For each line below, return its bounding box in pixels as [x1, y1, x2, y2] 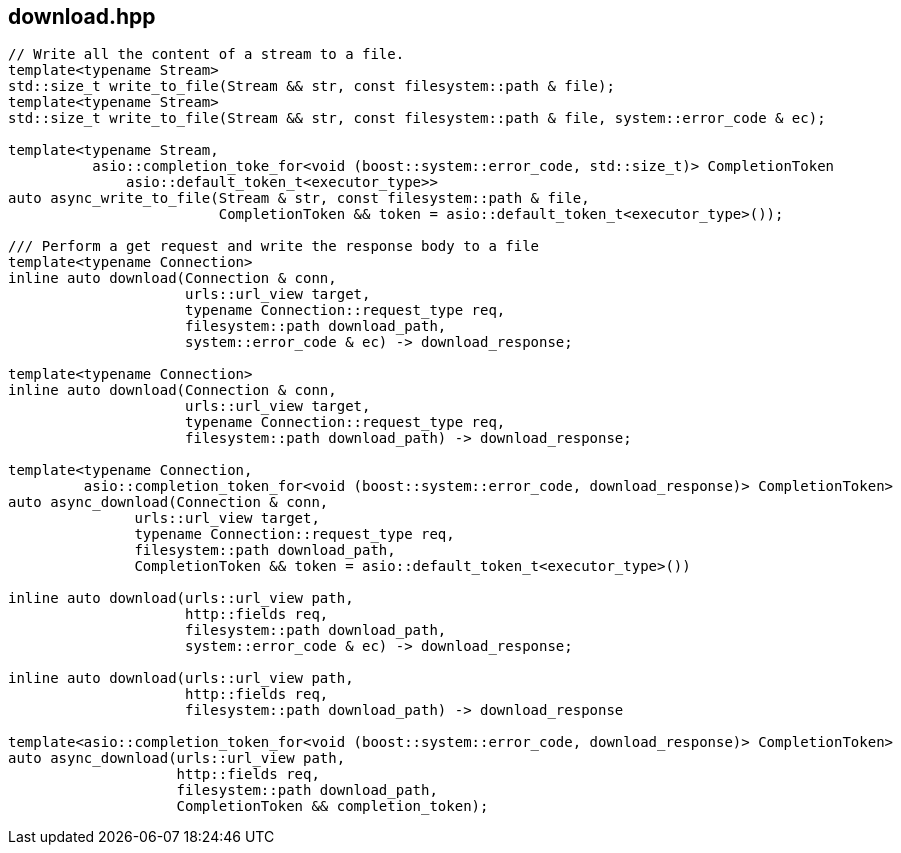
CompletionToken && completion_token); [176, 798, 489, 815]
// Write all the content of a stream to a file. [8, 46, 405, 63]
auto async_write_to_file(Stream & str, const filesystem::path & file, [8, 190, 590, 207]
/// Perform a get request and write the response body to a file [8, 238, 540, 255]
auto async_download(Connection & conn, [8, 494, 329, 511]
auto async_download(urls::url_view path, [8, 750, 346, 767]
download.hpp [8, 4, 156, 29]
